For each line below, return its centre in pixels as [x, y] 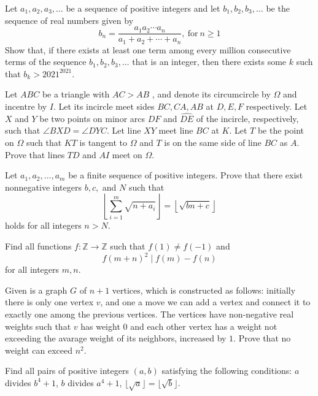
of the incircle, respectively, [247, 118]
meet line [176, 130]
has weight [100, 326]
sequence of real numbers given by [69, 20]
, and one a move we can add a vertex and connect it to [205, 302]
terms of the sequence [46, 62]
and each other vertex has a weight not [204, 326]
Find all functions [38, 246]
